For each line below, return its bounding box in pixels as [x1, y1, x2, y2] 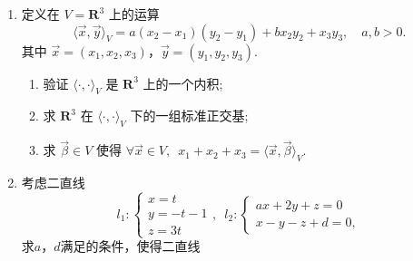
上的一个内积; [143, 73, 223, 92]
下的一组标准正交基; [130, 106, 249, 125]
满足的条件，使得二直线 [60, 237, 201, 256]
